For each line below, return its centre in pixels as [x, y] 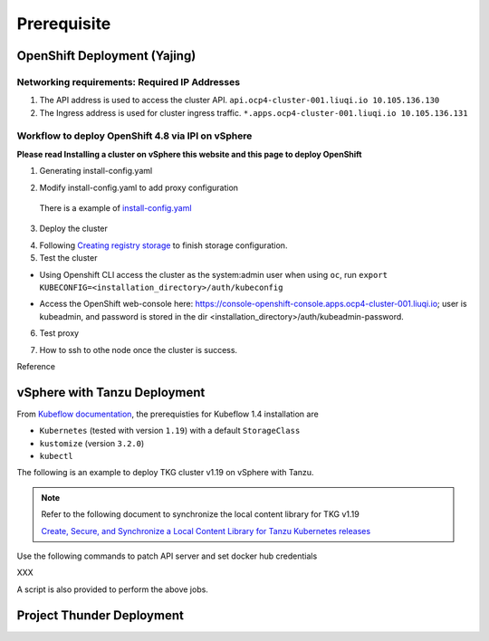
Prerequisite [64, 24]
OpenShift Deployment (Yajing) [106, 56]
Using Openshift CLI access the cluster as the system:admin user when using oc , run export [214, 274]
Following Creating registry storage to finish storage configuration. [163, 245]
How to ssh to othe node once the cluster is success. [139, 349]
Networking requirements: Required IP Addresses [128, 81]
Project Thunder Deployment [101, 615]
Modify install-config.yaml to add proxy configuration [139, 187]
